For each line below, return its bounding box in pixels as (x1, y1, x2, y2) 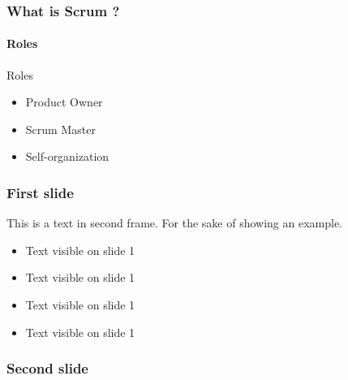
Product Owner (25, 93, 103, 110)
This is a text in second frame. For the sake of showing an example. (6, 214, 343, 231)
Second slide (6, 358, 88, 378)
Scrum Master (25, 120, 96, 137)
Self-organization (25, 148, 110, 165)
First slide (6, 182, 74, 202)
